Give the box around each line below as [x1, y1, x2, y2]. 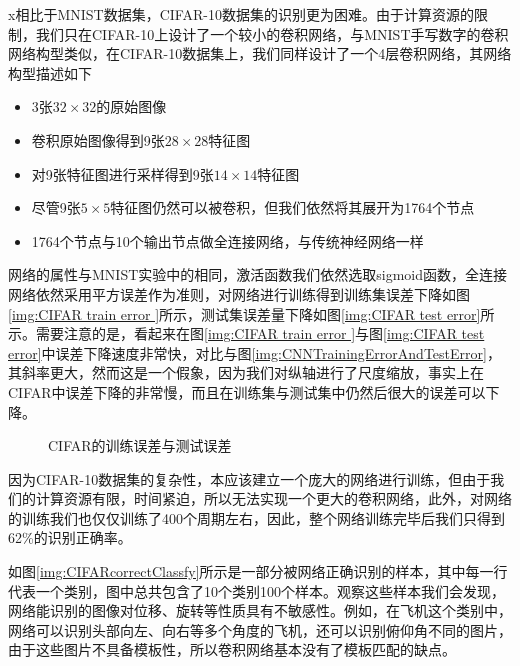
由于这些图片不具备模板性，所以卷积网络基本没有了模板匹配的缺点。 [8, 639, 456, 660]
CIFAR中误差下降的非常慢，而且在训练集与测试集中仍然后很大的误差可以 [8, 381, 486, 402]
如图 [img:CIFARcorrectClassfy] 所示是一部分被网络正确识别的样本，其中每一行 [8, 561, 508, 582]
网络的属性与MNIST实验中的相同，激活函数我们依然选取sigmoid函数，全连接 [8, 264, 508, 285]
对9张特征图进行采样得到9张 [31, 163, 214, 184]
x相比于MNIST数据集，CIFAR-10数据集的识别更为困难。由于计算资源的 [8, 4, 474, 24]
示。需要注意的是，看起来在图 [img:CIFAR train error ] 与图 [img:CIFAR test [8, 323, 485, 344]
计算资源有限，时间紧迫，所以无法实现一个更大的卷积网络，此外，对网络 [35, 488, 512, 509]
